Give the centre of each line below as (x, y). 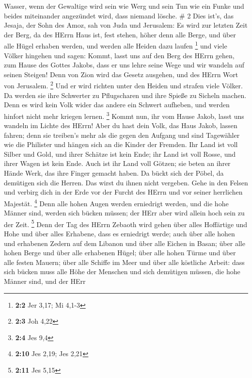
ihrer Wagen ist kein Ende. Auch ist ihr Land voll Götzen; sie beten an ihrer (117, 163)
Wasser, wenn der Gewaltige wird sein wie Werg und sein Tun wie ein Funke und (124, 6)
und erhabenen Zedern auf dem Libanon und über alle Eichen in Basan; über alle (125, 243)
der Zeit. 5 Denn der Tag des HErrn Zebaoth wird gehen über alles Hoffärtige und (126, 223)
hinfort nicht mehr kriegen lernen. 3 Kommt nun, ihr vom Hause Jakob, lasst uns (124, 115)
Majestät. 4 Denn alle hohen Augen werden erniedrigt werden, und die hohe (116, 202)
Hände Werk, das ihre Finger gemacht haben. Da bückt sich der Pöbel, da (114, 173)
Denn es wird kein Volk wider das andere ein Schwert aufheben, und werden (117, 105)
